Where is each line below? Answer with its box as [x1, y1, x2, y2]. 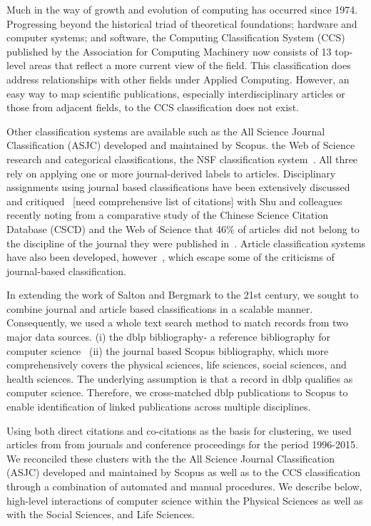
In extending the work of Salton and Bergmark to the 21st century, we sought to [6, 287, 359, 302]
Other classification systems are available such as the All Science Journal [6, 123, 325, 138]
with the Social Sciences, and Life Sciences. [6, 507, 195, 522]
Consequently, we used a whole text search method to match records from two [6, 315, 348, 330]
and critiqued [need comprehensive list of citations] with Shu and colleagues [6, 193, 342, 208]
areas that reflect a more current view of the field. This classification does [29, 58, 351, 73]
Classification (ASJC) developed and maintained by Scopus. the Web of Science [6, 138, 355, 153]
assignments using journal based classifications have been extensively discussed [6, 180, 350, 195]
